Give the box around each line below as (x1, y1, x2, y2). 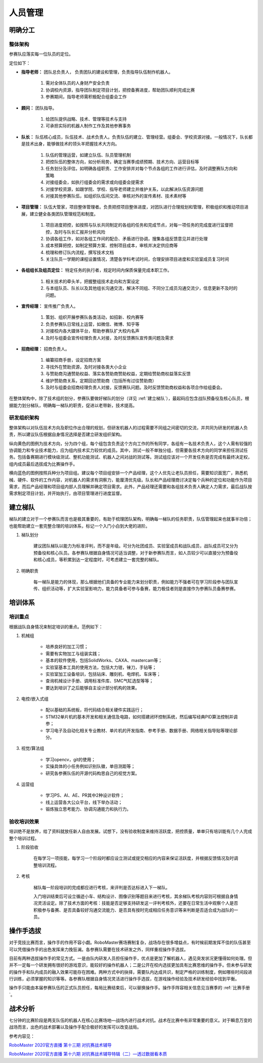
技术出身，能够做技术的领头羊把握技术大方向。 (25, 141, 119, 147)
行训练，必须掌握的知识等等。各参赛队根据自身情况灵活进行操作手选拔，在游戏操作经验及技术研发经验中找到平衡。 (9, 976, 240, 982)
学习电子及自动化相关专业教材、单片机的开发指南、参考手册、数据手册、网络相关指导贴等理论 (45, 727, 233, 733)
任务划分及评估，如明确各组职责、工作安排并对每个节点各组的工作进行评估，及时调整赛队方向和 (45, 166, 238, 171)
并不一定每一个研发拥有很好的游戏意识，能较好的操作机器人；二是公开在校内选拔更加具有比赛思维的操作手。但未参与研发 (9, 962, 252, 968)
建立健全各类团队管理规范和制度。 (29, 211, 98, 217)
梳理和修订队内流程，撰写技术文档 (45, 249, 114, 255)
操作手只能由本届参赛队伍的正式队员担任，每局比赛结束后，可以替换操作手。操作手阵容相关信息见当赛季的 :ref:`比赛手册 (9, 985, 250, 991)
